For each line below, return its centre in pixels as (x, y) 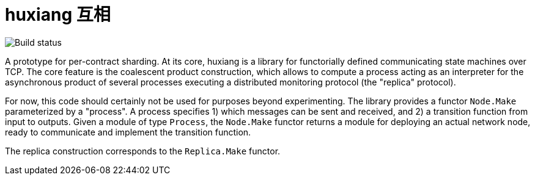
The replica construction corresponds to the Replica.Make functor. (143, 151)
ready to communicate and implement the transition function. (128, 132)
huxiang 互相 (58, 15)
